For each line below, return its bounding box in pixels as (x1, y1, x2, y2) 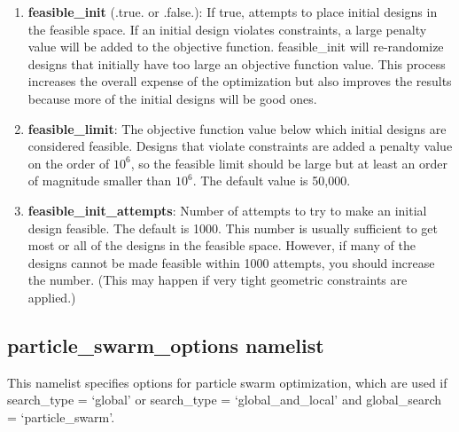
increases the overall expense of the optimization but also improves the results (27, 72, 452, 90)
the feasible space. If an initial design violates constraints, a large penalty (27, 20, 427, 38)
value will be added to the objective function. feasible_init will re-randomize (27, 37, 444, 56)
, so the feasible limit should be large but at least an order (130, 153, 448, 172)
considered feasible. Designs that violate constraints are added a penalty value (27, 137, 453, 155)
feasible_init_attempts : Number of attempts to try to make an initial (27, 200, 427, 219)
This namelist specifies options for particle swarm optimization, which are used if (7, 373, 447, 391)
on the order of (27, 153, 110, 172)
